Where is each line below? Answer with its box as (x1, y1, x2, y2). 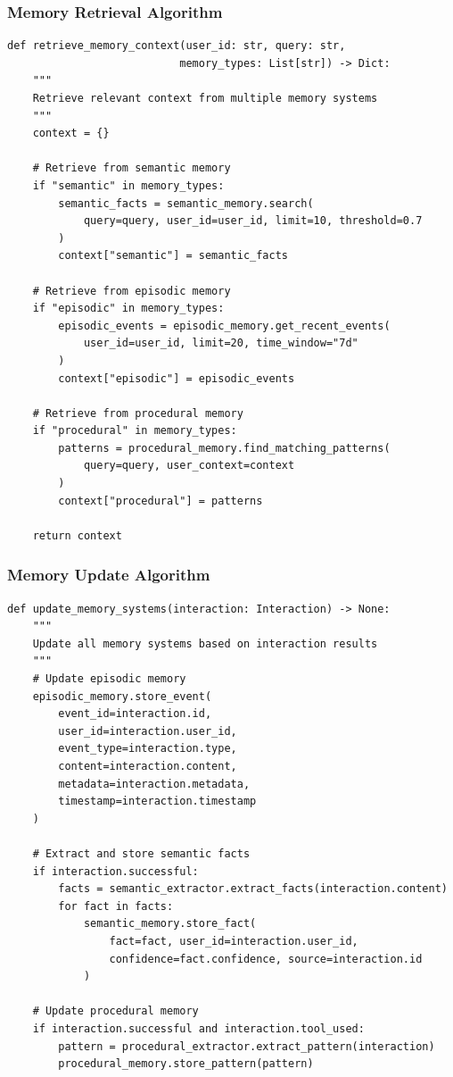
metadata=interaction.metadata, (58, 777, 251, 790)
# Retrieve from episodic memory (32, 284, 231, 297)
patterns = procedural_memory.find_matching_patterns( (58, 441, 391, 455)
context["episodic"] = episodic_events (58, 372, 295, 385)
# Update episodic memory (32, 672, 186, 686)
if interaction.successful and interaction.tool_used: (32, 1022, 365, 1035)
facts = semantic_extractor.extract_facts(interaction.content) (58, 882, 448, 896)
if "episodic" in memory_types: (32, 302, 225, 315)
